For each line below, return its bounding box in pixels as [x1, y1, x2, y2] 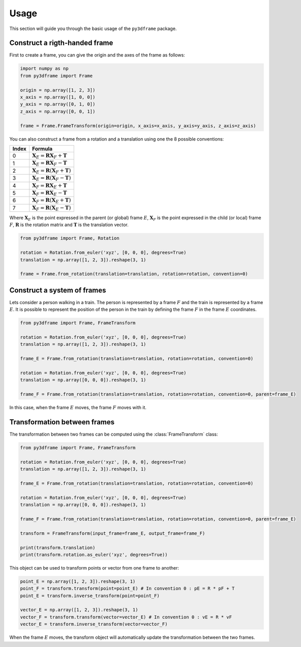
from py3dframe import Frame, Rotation [20, 235, 119, 241]
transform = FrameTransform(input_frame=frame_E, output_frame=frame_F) [20, 530, 205, 536]
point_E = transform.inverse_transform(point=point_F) [20, 592, 160, 599]
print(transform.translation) [20, 545, 96, 550]
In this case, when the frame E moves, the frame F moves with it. [9, 405, 147, 411]
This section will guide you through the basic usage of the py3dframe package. [9, 25, 177, 32]
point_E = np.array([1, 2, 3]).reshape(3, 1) [20, 578, 136, 584]
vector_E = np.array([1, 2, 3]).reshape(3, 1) [20, 607, 138, 613]
